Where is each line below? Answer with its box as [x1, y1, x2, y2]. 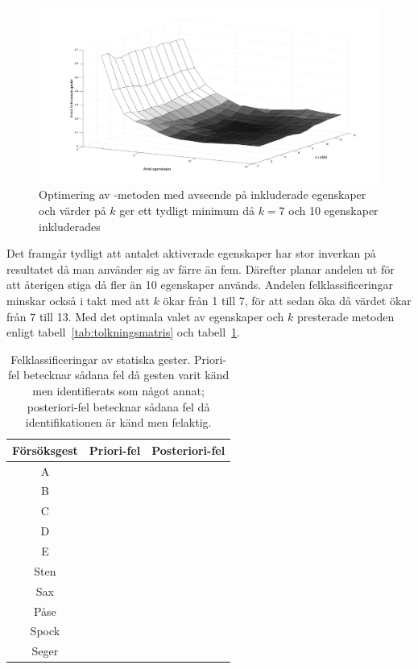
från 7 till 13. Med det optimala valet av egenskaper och [6, 308, 284, 324]
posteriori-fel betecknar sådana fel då [27, 398, 210, 415]
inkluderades [39, 217, 101, 234]
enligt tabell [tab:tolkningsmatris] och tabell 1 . [6, 324, 240, 341]
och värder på [39, 202, 106, 219]
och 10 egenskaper [288, 202, 379, 219]
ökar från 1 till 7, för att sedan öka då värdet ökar [163, 292, 412, 309]
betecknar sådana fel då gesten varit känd [23, 366, 230, 383]
